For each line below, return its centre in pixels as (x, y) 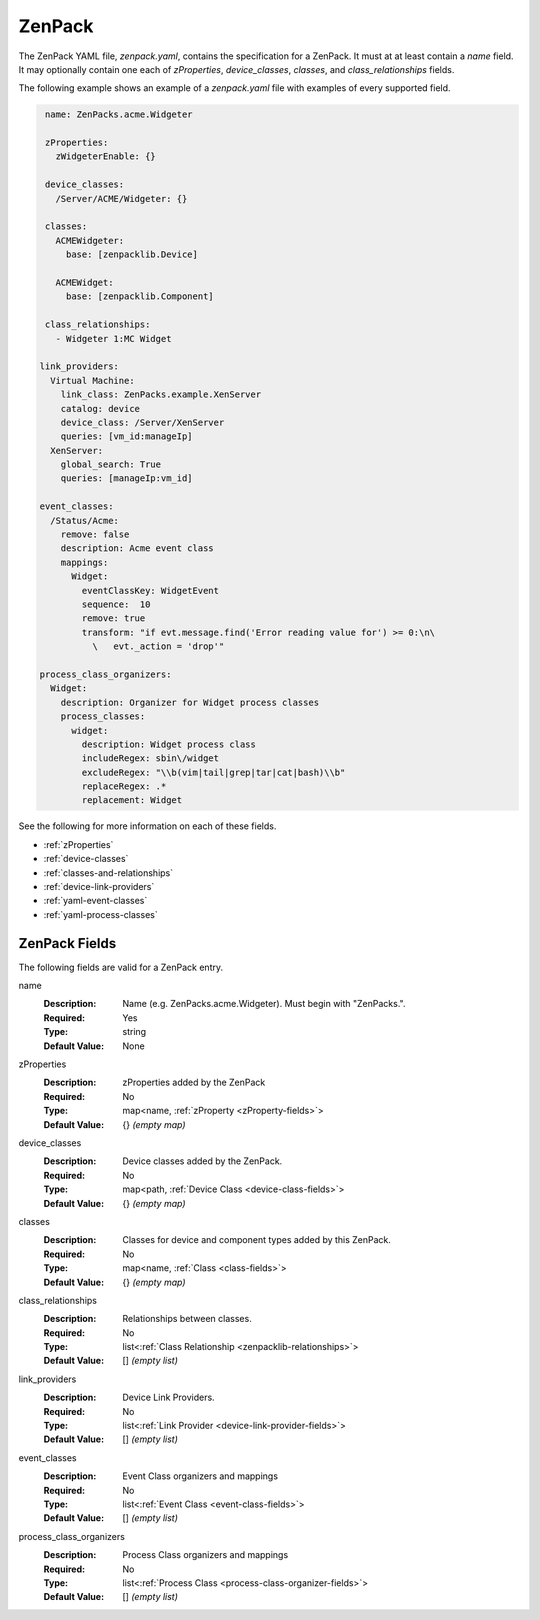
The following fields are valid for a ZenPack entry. (121, 967)
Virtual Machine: (92, 380)
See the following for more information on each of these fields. (147, 826)
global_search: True (111, 464)
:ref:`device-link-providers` (99, 886)
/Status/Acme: (85, 520)
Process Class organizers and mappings (205, 1555)
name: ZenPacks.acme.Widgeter (119, 114)
